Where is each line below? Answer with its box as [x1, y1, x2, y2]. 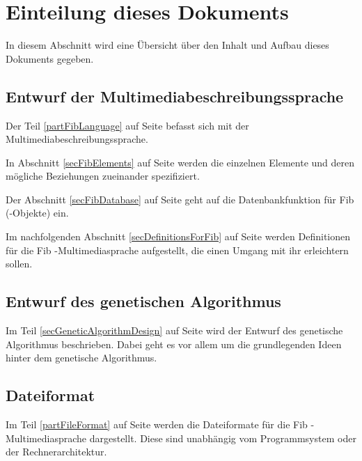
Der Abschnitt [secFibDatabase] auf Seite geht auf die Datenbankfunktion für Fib [6, 192, 354, 206]
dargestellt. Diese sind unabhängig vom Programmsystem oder [89, 430, 356, 445]
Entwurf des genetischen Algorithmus [6, 290, 281, 312]
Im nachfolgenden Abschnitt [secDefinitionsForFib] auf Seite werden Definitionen [6, 229, 351, 244]
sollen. [6, 256, 33, 271]
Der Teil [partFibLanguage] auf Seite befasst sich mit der [6, 118, 249, 132]
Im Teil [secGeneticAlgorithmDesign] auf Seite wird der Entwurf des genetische [6, 323, 343, 338]
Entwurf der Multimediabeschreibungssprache [6, 85, 344, 107]
